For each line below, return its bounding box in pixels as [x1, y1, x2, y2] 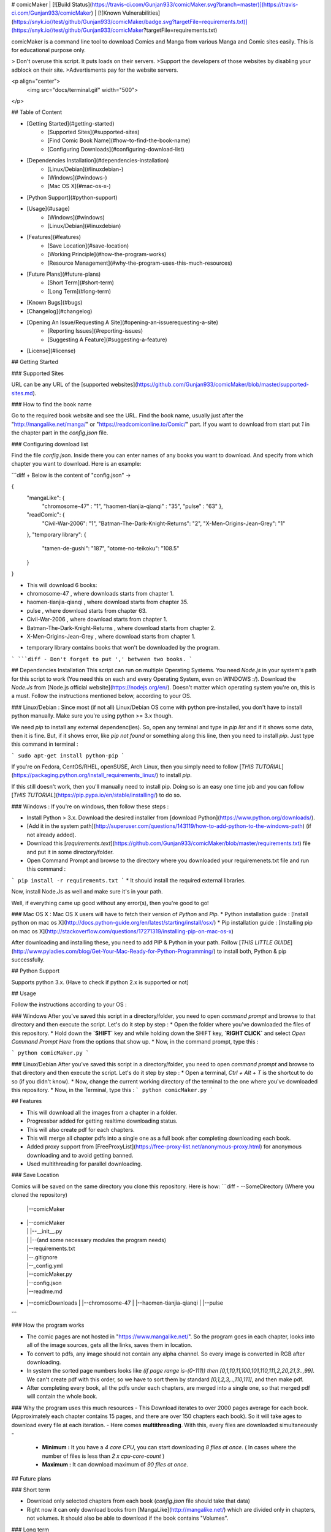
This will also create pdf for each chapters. [26, 1126, 135, 1133]
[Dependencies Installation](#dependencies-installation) [26, 157, 169, 164]
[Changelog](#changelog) [26, 307, 93, 315]
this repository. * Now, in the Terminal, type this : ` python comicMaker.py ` [11, 1086, 214, 1093]
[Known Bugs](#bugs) [26, 299, 83, 306]
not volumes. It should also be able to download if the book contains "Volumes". [26, 1514, 229, 1522]
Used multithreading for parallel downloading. [26, 1160, 142, 1167]
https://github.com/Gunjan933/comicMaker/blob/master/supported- [137, 381, 310, 389]
